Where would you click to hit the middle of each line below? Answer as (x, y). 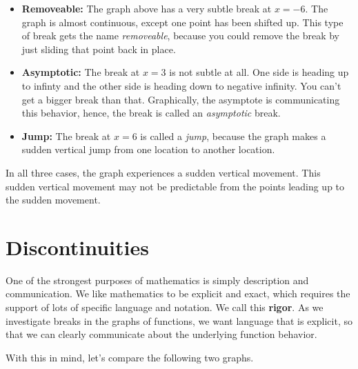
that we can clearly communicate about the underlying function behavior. (161, 334)
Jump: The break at (66, 136)
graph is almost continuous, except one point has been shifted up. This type (182, 22)
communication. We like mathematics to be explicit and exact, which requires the (178, 293)
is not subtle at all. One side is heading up (259, 72)
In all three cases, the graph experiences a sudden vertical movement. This (163, 172)
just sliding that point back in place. (99, 49)
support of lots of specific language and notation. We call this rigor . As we (165, 307)
